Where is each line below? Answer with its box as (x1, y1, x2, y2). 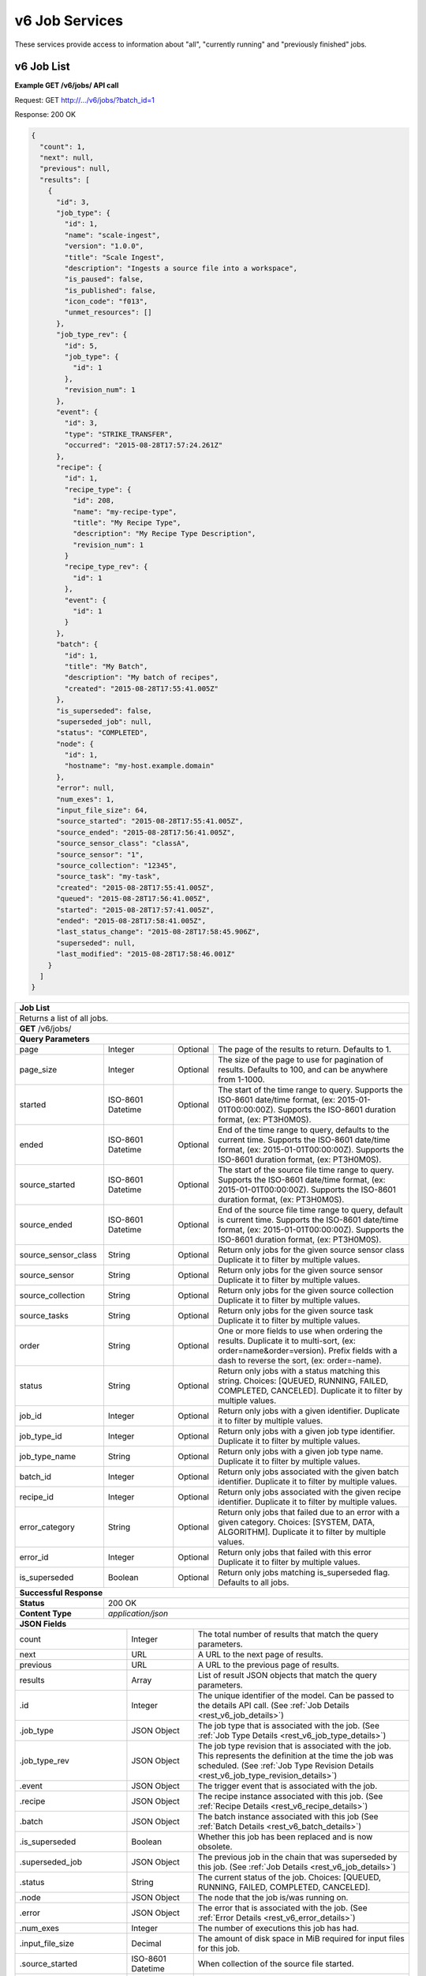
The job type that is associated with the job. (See (197, 1720, 380, 1731)
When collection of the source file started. (197, 1959, 354, 1970)
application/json (107, 1608, 169, 1620)
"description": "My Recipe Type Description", (72, 530, 256, 538)
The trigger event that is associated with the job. (197, 1781, 378, 1792)
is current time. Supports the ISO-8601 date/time (218, 1214, 398, 1225)
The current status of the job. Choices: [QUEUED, (197, 1872, 382, 1883)
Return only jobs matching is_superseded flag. (218, 1567, 390, 1578)
